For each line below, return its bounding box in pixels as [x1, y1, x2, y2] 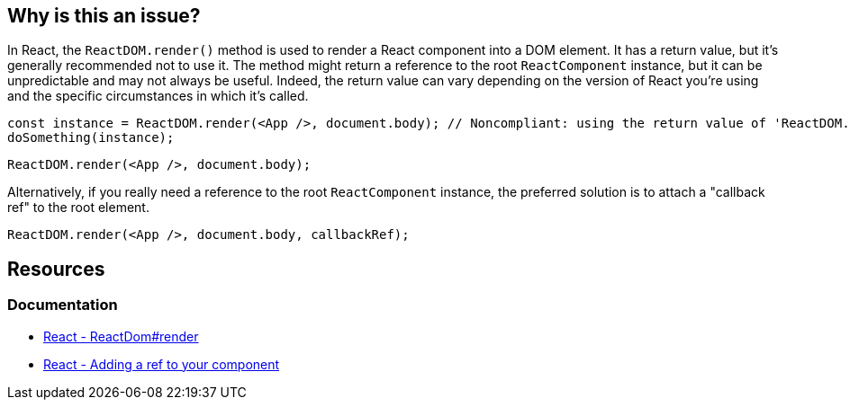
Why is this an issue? [7, 4, 201, 27]
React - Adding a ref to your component [43, 356, 280, 372]
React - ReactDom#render [43, 328, 199, 344]
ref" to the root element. [7, 199, 149, 216]
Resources [7, 257, 105, 280]
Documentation [7, 296, 118, 314]
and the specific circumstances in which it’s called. [7, 88, 309, 104]
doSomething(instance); [7, 130, 175, 146]
